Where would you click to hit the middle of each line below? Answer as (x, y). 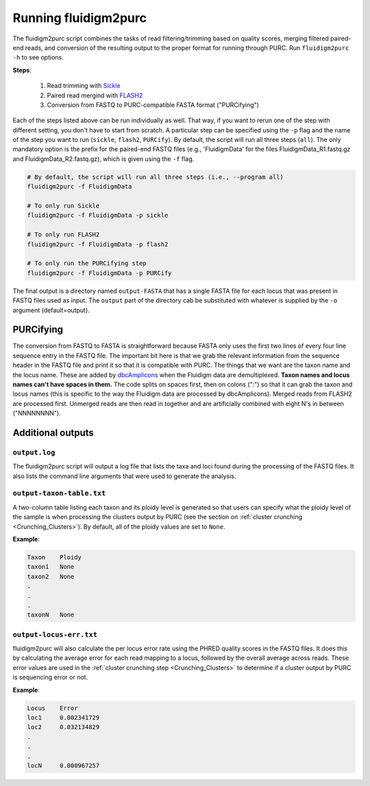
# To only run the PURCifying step (87, 263)
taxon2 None (51, 576)
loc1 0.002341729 (63, 718)
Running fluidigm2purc (80, 18)
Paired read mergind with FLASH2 (95, 95)
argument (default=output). (51, 310)
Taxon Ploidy (54, 557)
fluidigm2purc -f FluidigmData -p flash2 (98, 244)
